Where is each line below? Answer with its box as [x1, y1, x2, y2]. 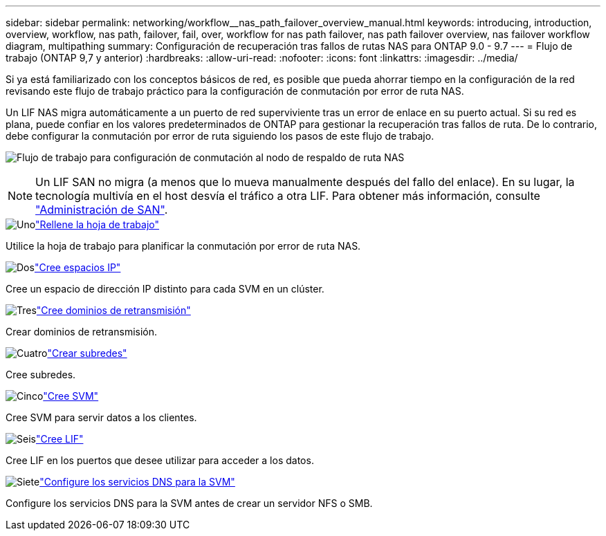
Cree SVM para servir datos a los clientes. [6, 412, 197, 423]
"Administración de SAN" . [35, 203, 168, 216]
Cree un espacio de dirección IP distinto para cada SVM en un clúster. [6, 283, 324, 295]
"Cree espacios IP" [34, 261, 121, 273]
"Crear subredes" [47, 347, 127, 359]
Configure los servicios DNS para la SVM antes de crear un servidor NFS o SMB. [6, 497, 373, 509]
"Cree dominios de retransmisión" [36, 304, 191, 316]
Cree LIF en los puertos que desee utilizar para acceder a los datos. [6, 454, 314, 466]
